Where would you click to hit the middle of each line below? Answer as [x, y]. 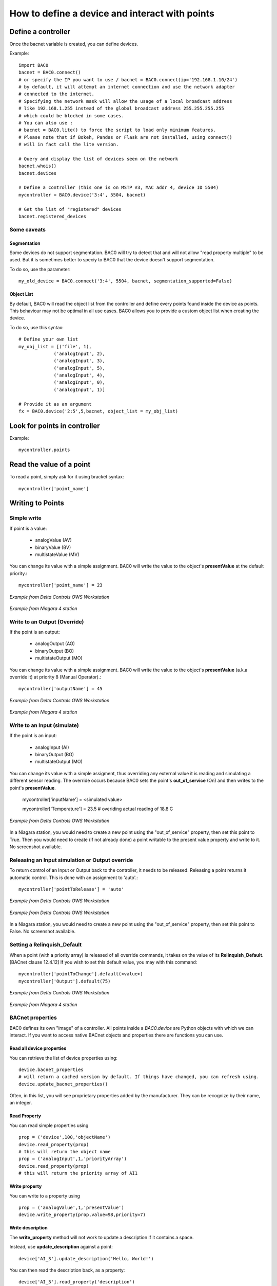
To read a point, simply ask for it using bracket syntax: [67, 477]
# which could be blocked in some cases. [71, 115]
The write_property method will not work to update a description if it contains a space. [102, 1237]
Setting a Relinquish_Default [46, 945]
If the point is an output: [35, 632]
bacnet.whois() [38, 166]
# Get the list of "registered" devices [70, 209]
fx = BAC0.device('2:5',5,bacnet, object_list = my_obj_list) [98, 411]
